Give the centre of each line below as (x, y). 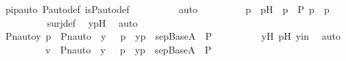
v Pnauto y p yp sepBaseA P (128, 49)
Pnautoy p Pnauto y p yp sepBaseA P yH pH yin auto (173, 36)
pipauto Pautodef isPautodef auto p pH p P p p (167, 9)
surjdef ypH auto (92, 22)
